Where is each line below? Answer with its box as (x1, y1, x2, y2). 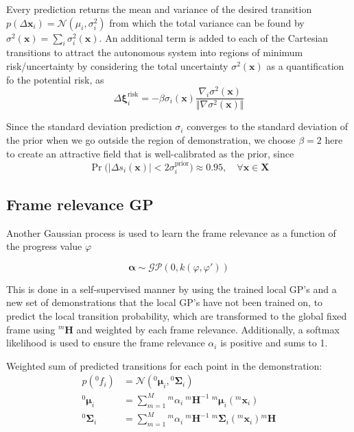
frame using (6, 322, 56, 336)
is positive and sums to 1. (220, 335, 328, 350)
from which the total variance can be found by (109, 15, 305, 29)
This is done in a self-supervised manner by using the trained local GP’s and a (6, 281, 337, 296)
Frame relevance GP (6, 193, 154, 214)
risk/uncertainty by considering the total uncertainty (6, 58, 228, 73)
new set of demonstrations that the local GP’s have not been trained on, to (6, 295, 323, 309)
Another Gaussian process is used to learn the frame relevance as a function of (6, 225, 336, 240)
